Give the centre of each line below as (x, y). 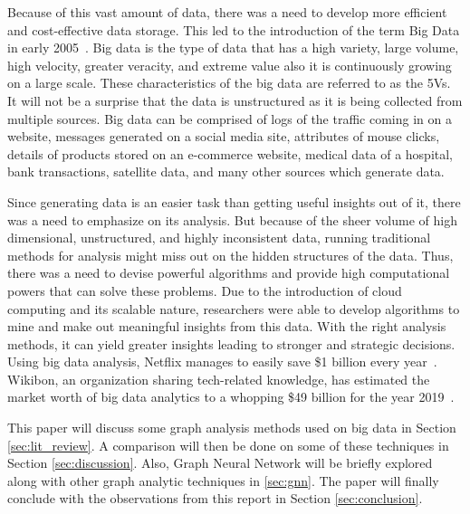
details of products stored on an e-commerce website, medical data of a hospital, (230, 153)
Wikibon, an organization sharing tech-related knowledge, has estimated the (219, 379)
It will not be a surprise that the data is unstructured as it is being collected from (235, 100)
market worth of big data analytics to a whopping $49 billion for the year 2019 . (231, 397)
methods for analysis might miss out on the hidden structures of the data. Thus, (230, 255)
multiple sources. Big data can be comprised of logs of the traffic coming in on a (230, 118)
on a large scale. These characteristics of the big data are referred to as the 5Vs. (229, 83)
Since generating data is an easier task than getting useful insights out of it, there (234, 201)
